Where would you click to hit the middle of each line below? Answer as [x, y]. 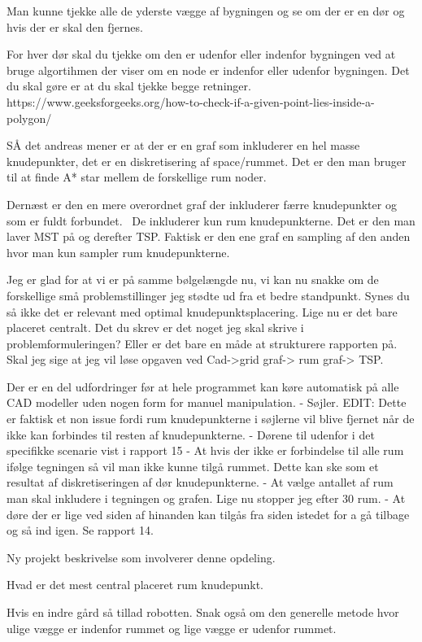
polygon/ [29, 118]
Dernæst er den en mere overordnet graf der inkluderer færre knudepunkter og [202, 204]
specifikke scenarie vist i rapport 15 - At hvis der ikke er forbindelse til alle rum [205, 450]
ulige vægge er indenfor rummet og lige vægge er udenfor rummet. [172, 628]
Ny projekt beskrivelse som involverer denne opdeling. [141, 557]
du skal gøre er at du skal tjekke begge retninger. [129, 86]
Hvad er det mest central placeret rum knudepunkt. [135, 585]
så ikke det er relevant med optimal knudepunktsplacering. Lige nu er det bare [202, 311]
